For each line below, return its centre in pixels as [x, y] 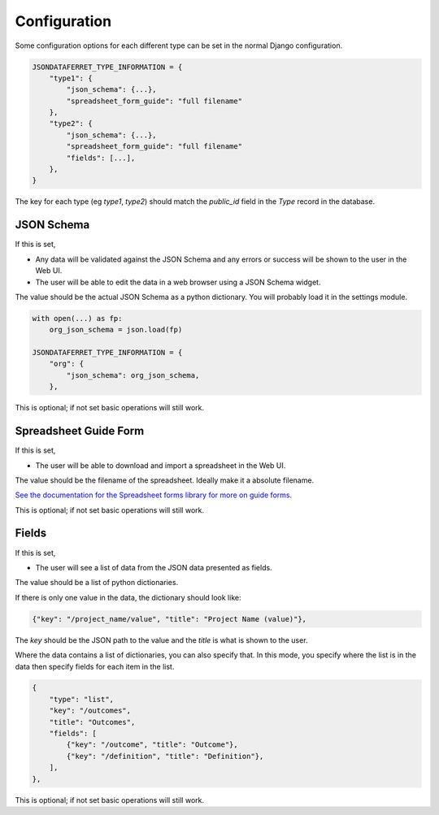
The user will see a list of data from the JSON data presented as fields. [154, 567]
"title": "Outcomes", [92, 722]
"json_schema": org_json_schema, [133, 375]
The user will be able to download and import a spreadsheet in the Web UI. [161, 465]
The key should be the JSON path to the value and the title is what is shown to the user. [161, 640]
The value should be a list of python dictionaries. [97, 583]
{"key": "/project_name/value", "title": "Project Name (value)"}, [170, 619]
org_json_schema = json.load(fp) [116, 330]
